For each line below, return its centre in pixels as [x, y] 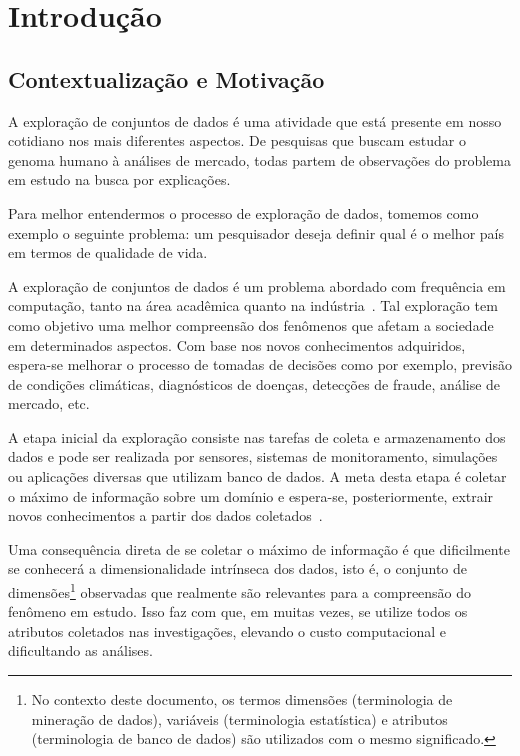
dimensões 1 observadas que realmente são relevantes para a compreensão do [240, 590]
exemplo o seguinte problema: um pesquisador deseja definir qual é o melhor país [256, 232]
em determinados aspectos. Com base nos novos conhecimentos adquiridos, [237, 344]
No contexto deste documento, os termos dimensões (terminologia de [242, 699]
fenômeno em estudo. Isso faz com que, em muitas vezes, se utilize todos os [238, 611]
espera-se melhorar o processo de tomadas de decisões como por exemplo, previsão [260, 364]
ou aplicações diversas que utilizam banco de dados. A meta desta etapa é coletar [257, 476]
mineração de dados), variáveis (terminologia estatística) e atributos [239, 718]
